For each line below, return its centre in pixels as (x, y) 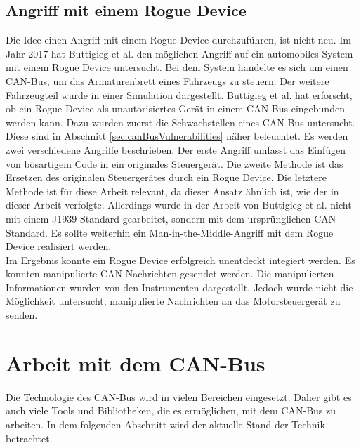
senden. (22, 315)
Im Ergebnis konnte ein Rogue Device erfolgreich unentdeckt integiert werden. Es (180, 259)
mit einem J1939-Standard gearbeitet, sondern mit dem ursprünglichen (158, 218)
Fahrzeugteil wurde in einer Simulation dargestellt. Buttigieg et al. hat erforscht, (179, 94)
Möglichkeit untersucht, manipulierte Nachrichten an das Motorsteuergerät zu (173, 301)
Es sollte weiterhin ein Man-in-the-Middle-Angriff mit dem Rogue (192, 232)
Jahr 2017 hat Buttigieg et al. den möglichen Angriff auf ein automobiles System (179, 53)
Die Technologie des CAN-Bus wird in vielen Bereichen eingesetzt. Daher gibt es (179, 396)
